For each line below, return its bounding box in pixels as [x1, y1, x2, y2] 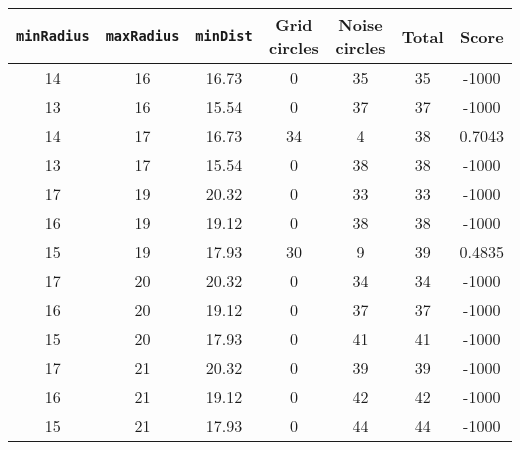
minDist [195, 28, 253, 44]
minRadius [16, 28, 90, 44]
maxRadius [105, 28, 180, 44]
